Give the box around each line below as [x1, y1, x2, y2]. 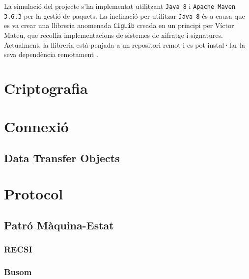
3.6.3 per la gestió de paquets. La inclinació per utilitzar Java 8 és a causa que [4, 10, 245, 21]
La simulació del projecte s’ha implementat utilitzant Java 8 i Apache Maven [4, 1, 236, 11]
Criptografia [4, 78, 88, 98]
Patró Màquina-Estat [4, 218, 114, 233]
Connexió [4, 116, 69, 137]
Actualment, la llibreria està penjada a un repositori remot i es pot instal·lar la [4, 39, 245, 50]
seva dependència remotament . [4, 49, 98, 59]
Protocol [4, 184, 63, 204]
